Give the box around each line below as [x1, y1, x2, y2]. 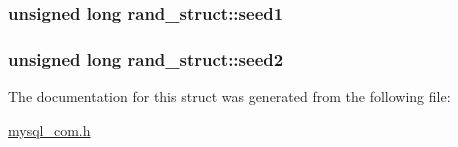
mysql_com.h [8, 119, 91, 140]
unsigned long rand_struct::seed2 [8, 46, 284, 71]
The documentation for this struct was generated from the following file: [8, 86, 451, 107]
